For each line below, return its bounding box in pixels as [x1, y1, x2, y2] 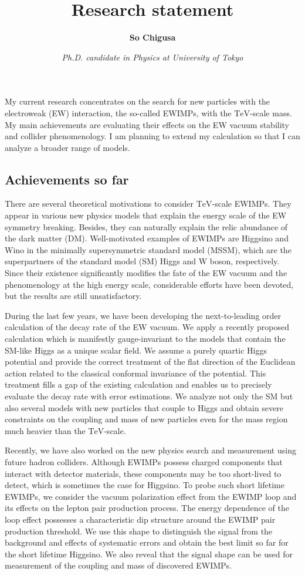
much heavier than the [5, 424, 86, 436]
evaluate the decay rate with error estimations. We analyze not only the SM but [5, 389, 293, 402]
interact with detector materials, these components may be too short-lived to [5, 467, 282, 479]
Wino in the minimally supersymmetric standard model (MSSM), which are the [5, 243, 292, 255]
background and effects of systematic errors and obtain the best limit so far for [5, 536, 289, 549]
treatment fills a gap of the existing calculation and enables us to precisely [5, 378, 272, 391]
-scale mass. [250, 106, 292, 119]
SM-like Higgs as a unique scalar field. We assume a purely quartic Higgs [5, 344, 267, 356]
